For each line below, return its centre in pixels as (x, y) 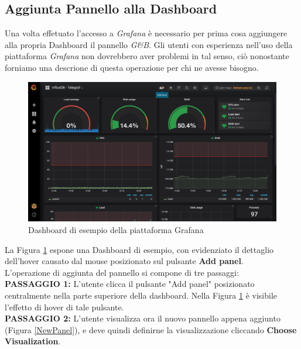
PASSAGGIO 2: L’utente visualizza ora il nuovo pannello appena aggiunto (143, 318)
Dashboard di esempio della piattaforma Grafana (116, 230)
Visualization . (33, 341)
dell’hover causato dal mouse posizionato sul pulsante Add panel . (124, 261)
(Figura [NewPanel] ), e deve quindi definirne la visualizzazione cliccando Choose (151, 329)
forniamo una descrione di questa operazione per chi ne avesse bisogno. (132, 67)
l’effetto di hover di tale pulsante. (64, 307)
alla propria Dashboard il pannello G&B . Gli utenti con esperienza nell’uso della (149, 44)
